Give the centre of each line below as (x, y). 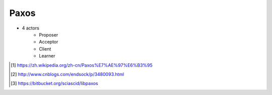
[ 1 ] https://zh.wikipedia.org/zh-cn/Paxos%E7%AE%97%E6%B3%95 (82, 65)
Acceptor (49, 42)
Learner (47, 56)
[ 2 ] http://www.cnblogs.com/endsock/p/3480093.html (67, 74)
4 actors (31, 28)
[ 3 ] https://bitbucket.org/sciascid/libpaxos (54, 83)
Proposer (49, 34)
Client (45, 49)
